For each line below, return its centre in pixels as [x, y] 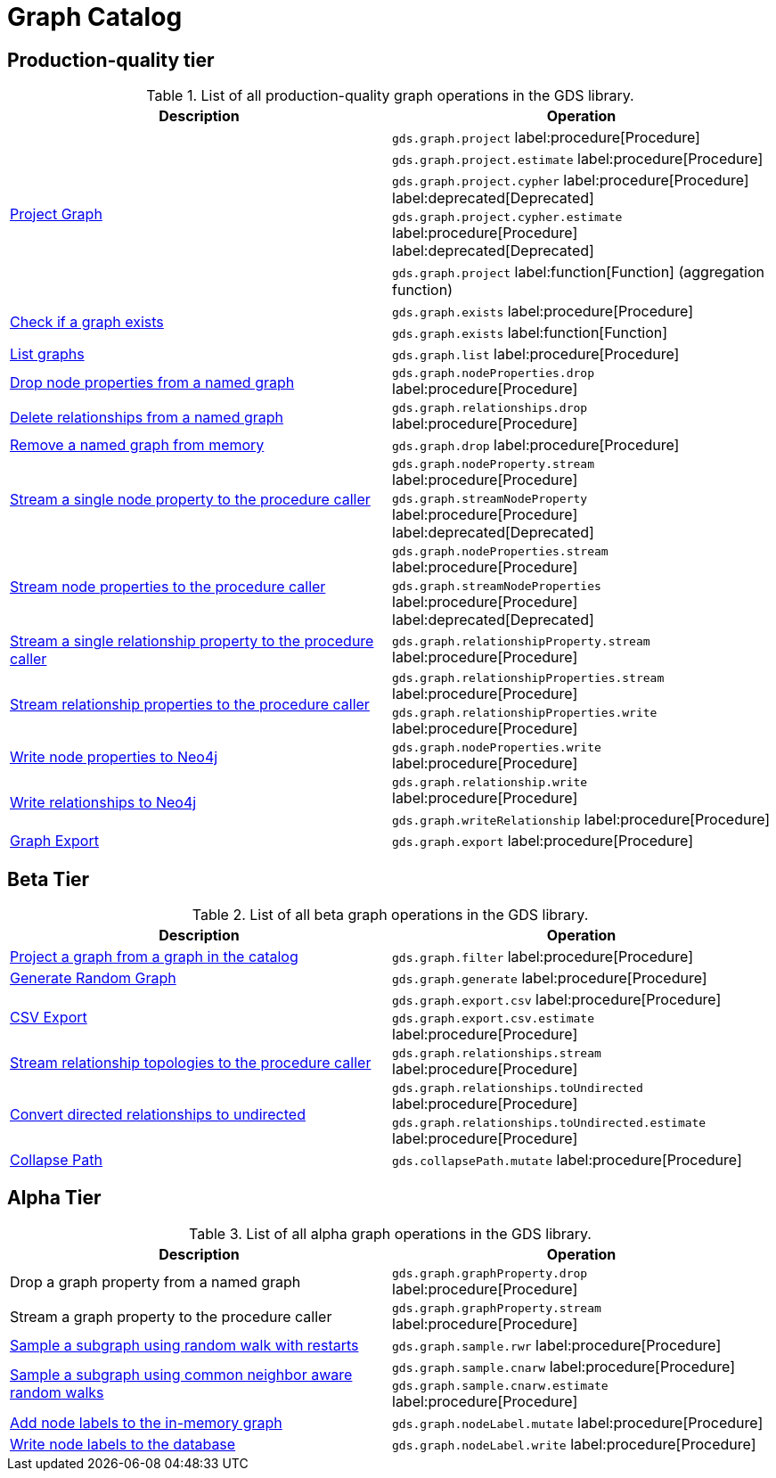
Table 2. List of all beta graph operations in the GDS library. [390, 915]
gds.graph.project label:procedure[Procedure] [546, 138]
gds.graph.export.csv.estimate [493, 1019]
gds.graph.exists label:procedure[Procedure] [543, 312]
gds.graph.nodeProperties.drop [493, 374]
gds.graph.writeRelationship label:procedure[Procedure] [581, 820]
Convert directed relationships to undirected [158, 1115]
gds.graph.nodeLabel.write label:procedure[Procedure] [574, 1444]
